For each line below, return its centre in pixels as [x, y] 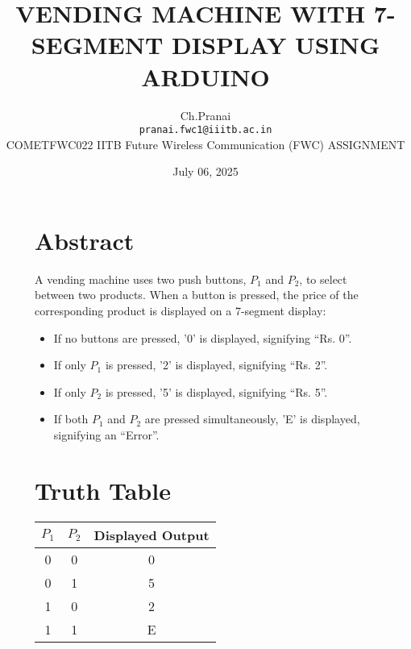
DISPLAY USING [276, 45]
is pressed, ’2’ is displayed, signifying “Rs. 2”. [216, 365]
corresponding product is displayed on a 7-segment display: [181, 311]
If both [71, 419]
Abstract [85, 240]
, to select [323, 279]
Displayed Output [152, 535]
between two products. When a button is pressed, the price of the [197, 295]
